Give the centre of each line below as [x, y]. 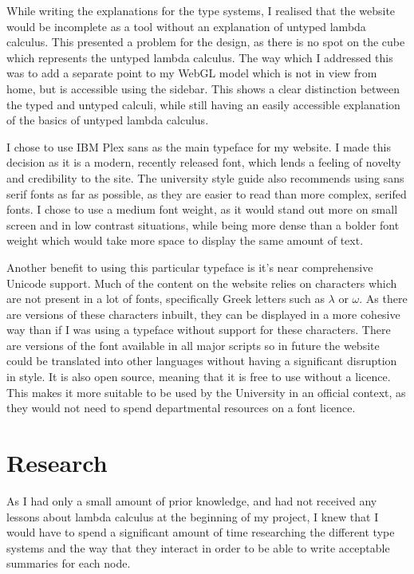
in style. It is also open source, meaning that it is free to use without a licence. [199, 377]
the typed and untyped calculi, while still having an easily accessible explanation [203, 104]
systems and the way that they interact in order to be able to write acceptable [198, 547]
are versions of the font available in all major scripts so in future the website [193, 345]
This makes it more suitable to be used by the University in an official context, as [206, 392]
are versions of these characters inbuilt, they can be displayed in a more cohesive [203, 314]
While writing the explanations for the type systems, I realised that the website [201, 10]
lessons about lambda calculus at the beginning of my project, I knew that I [193, 516]
